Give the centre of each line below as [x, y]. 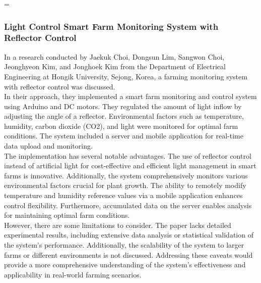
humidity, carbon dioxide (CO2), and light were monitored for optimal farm [121, 126]
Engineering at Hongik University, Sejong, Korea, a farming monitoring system [126, 76]
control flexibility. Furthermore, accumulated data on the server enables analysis [128, 205]
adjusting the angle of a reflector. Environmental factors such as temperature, [124, 116]
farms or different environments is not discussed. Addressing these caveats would [128, 254]
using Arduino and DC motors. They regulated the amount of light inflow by [123, 106]
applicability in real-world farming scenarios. [73, 274]
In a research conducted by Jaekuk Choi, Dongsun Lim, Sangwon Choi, [114, 56]
